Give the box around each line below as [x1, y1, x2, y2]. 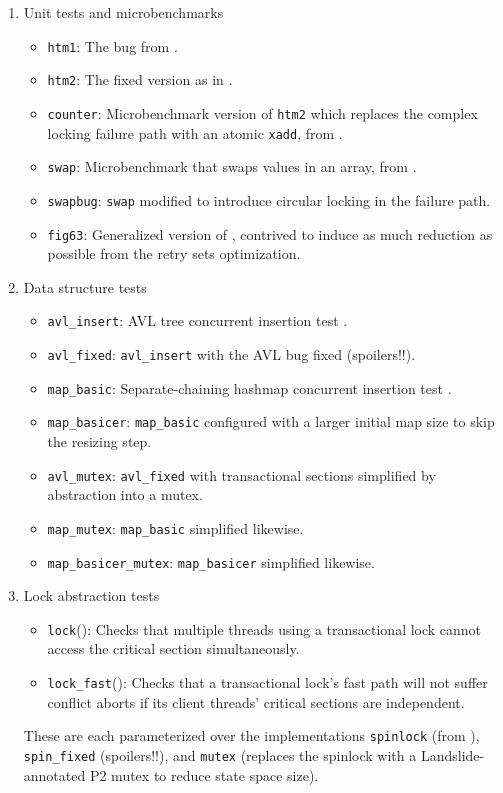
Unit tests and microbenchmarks [23, 2, 224, 22]
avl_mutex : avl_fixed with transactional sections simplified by [47, 464, 436, 485]
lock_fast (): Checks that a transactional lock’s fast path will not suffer [47, 672, 488, 692]
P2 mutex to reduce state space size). [89, 764, 319, 785]
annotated [23, 764, 86, 785]
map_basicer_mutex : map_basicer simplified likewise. [47, 551, 375, 572]
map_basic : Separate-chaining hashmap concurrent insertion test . [47, 377, 452, 398]
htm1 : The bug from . [47, 35, 178, 56]
